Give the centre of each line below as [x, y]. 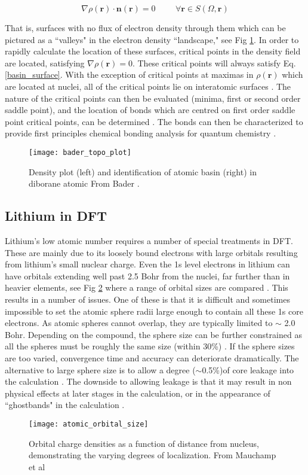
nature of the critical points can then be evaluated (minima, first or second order [153, 98]
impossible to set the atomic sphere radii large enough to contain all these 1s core [154, 311]
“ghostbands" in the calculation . [65, 405]
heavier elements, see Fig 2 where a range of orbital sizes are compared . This [147, 287]
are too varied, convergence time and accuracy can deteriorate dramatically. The [152, 357]
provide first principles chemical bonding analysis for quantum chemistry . [141, 133]
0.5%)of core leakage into [248, 369]
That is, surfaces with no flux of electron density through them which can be [145, 28]
